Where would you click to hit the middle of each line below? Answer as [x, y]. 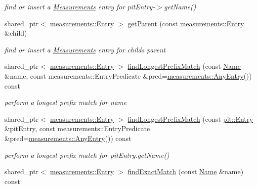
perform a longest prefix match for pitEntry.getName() [87, 155]
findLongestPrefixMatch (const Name [184, 66]
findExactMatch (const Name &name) [186, 171]
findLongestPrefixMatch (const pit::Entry [190, 118]
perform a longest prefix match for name [65, 102]
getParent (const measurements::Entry [186, 23]
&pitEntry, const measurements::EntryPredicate [77, 128]
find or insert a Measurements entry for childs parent [85, 49]
